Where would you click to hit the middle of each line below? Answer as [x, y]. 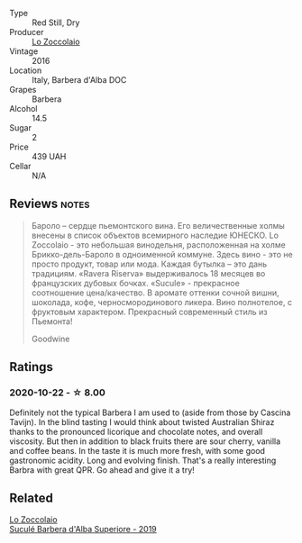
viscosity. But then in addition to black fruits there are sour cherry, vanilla [145, 441]
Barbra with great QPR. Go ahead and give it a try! [102, 470]
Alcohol [23, 109]
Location [26, 70]
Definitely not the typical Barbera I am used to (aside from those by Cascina [150, 412]
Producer [27, 32]
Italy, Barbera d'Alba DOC [79, 80]
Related [32, 498]
